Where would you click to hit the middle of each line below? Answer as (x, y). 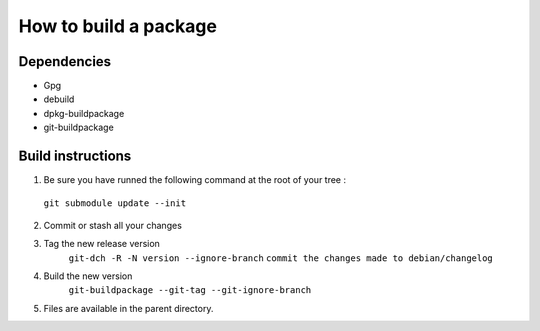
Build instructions (75, 156)
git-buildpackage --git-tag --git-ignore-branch (190, 290)
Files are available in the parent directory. (128, 308)
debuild (59, 99)
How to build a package (117, 26)
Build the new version (88, 276)
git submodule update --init (115, 203)
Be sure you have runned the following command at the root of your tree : (195, 180)
